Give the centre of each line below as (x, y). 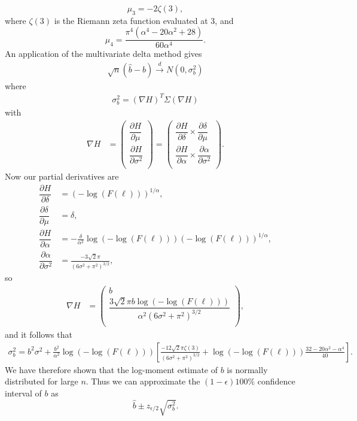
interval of (23, 393)
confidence (276, 381)
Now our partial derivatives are (62, 176)
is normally (247, 369)
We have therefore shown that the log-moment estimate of (112, 369)
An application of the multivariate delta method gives (103, 54)
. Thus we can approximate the (143, 381)
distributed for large (42, 381)
